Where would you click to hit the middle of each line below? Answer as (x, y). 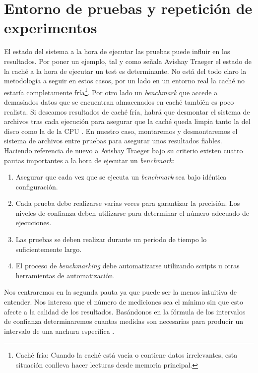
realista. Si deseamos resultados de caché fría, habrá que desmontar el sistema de (127, 111)
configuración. (37, 186)
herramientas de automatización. (65, 275)
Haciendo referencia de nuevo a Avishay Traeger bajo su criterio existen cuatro (124, 150)
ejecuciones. (33, 222)
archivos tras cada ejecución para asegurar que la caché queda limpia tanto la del (127, 121)
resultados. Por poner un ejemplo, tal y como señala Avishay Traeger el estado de (128, 61)
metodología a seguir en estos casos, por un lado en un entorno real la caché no (125, 81)
